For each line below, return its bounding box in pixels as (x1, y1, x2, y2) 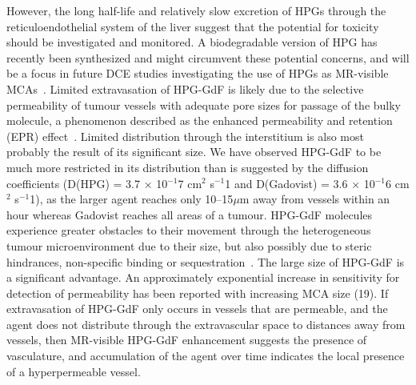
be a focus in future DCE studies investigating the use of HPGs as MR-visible (6, 65, 389, 82)
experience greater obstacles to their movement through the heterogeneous (6, 222, 371, 239)
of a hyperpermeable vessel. (6, 363, 141, 379)
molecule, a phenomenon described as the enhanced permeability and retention (6, 112, 393, 129)
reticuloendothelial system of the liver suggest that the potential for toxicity (6, 18, 379, 34)
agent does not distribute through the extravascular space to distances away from (6, 315, 406, 332)
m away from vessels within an (239, 190, 390, 207)
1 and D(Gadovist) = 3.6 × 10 (225, 174, 375, 191)
